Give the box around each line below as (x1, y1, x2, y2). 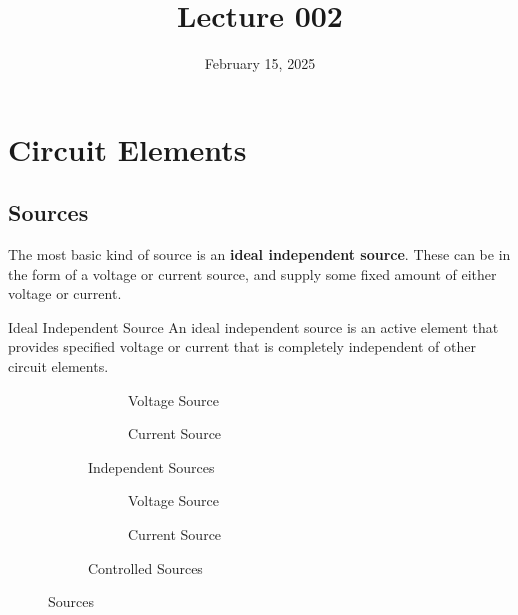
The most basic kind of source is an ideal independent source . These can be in (8, 244, 511, 265)
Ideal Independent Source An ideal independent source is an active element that (8, 316, 499, 337)
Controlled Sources (88, 557, 203, 578)
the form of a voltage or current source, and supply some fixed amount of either (8, 263, 497, 284)
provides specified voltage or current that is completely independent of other (8, 336, 476, 357)
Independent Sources (88, 456, 215, 477)
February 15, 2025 (204, 53, 316, 74)
